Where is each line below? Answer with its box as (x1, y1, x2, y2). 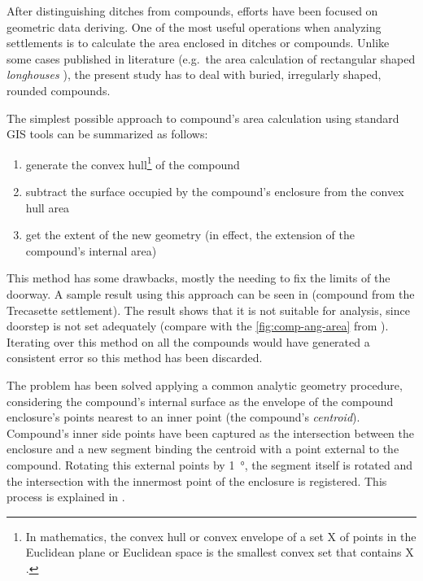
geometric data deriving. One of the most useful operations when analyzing (7, 18, 382, 35)
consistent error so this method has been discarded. (7, 349, 263, 366)
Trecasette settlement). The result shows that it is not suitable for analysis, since (7, 301, 410, 318)
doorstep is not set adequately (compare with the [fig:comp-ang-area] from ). (7, 317, 389, 334)
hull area (25, 199, 70, 216)
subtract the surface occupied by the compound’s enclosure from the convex (25, 183, 404, 199)
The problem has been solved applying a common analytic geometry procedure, (7, 376, 403, 393)
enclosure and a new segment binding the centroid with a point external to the (7, 440, 399, 457)
